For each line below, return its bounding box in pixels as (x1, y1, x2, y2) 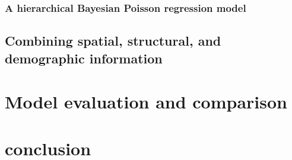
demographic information (5, 49, 163, 67)
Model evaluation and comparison (5, 89, 287, 114)
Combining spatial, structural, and (5, 31, 221, 50)
